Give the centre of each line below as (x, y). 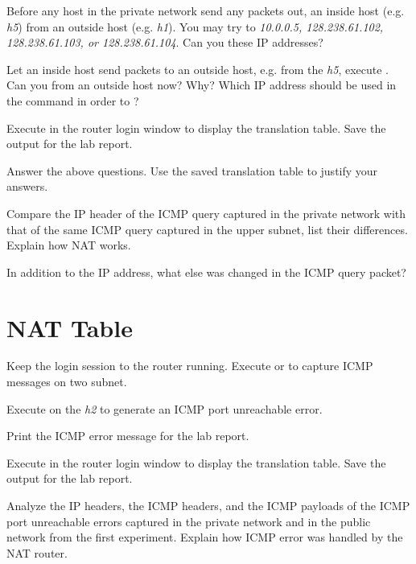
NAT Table (70, 327)
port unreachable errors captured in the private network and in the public (189, 521)
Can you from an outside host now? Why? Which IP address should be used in (202, 85)
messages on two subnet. (67, 382)
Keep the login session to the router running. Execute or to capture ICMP (190, 366)
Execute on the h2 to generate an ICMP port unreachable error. (165, 408)
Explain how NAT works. (69, 245)
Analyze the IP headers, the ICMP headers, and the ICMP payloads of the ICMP (208, 505)
